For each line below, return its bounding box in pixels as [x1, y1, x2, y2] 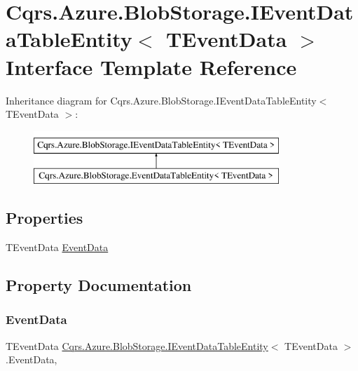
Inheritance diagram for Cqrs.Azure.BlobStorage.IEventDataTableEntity [6, 93, 317, 107]
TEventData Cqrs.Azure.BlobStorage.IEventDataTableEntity [6, 338, 268, 353]
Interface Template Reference [6, 52, 297, 81]
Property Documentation [6, 274, 192, 296]
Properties [6, 207, 83, 229]
